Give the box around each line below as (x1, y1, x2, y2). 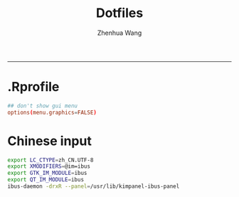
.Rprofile (7, 79, 60, 95)
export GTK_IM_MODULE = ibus (7, 169, 87, 177)
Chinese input (7, 133, 92, 149)
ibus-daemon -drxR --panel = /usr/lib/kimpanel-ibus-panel (7, 183, 180, 190)
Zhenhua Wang (97, 28, 142, 37)
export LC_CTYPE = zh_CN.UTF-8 (7, 156, 94, 164)
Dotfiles (95, 5, 144, 21)
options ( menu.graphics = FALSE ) (7, 109, 97, 116)
